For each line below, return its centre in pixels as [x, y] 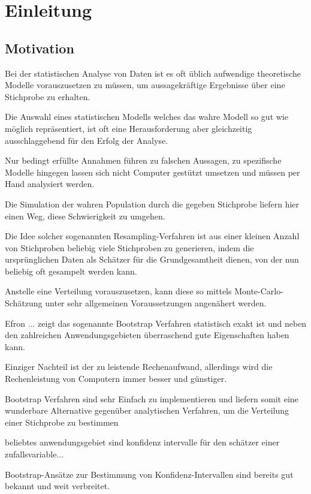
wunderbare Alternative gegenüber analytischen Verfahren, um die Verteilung [147, 410]
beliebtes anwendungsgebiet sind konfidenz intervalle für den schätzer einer [142, 442]
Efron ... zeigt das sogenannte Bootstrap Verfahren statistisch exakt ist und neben [156, 323]
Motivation [40, 48]
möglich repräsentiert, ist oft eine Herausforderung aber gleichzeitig [129, 128]
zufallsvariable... [34, 454]
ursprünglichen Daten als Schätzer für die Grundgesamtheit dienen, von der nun [152, 259]
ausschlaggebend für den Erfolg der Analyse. [87, 140]
